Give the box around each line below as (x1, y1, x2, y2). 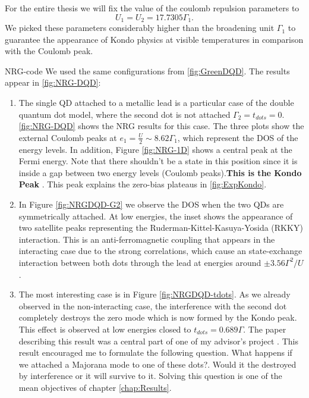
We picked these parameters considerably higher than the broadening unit (5, 21, 275, 34)
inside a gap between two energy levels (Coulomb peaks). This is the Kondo (18, 166, 302, 178)
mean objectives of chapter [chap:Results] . (18, 381, 172, 393)
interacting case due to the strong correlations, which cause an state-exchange (18, 245, 302, 257)
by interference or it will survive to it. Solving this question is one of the (18, 369, 282, 382)
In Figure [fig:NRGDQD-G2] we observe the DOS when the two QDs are (18, 198, 284, 210)
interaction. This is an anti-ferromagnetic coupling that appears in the (18, 233, 275, 245)
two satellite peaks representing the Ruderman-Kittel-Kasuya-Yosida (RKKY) (18, 221, 303, 234)
